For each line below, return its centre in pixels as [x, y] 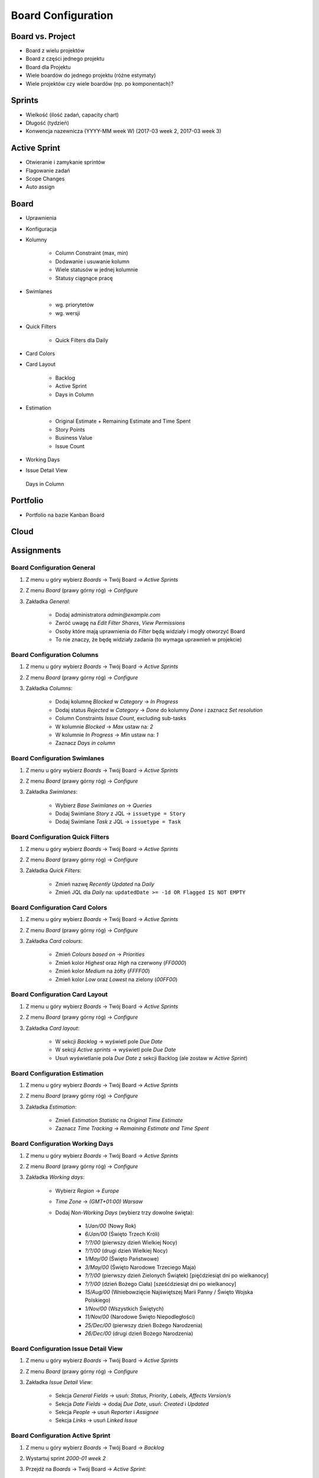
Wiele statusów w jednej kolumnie [97, 270]
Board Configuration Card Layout [59, 994]
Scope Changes [45, 179]
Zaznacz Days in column [85, 743]
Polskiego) [98, 1300]
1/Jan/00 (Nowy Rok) [110, 1226]
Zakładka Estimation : [51, 1107]
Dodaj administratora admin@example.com [108, 614]
